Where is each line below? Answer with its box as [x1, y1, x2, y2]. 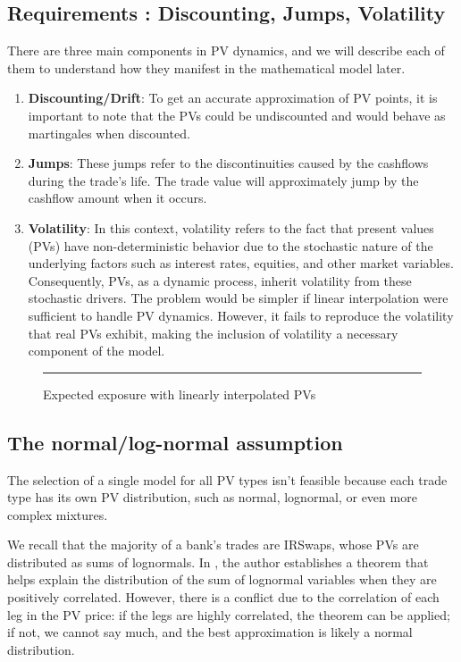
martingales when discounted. [28, 123, 190, 142]
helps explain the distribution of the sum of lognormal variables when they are [7, 570, 437, 589]
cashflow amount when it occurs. [28, 189, 207, 207]
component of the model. [28, 341, 165, 360]
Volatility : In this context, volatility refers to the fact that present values [28, 218, 434, 237]
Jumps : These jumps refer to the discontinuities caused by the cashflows [28, 154, 429, 172]
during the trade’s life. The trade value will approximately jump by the [28, 171, 419, 189]
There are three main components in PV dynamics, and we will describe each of [7, 41, 445, 60]
